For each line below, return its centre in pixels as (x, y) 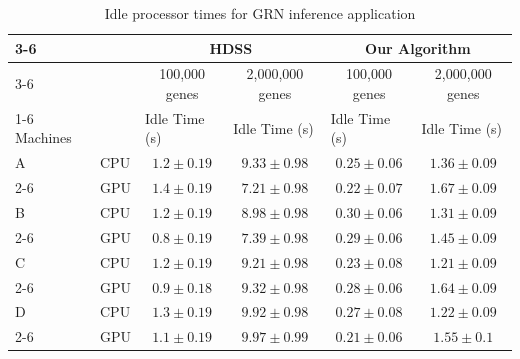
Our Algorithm (418, 47)
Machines (43, 137)
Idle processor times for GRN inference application (260, 13)
